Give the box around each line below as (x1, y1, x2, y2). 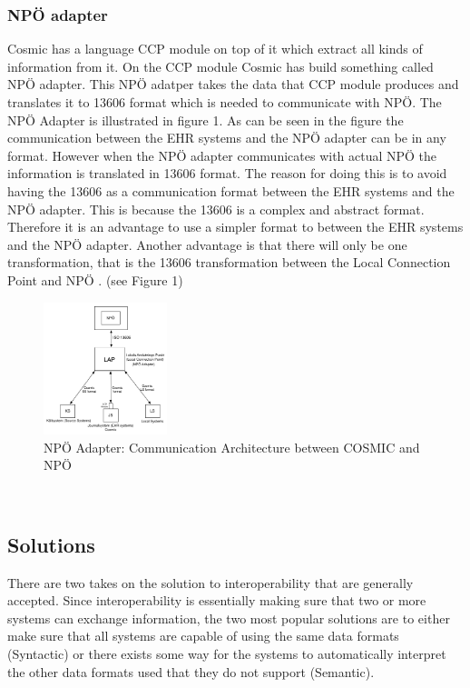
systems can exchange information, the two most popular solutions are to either (7, 608, 450, 627)
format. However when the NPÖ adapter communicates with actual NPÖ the (7, 145, 437, 165)
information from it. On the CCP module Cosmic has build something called (7, 56, 434, 75)
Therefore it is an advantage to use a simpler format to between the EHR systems (7, 217, 464, 236)
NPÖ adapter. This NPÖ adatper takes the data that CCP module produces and (7, 75, 459, 94)
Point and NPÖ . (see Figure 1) (7, 270, 183, 289)
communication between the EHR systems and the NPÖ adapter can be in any (7, 128, 446, 147)
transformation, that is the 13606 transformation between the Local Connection (7, 253, 451, 272)
